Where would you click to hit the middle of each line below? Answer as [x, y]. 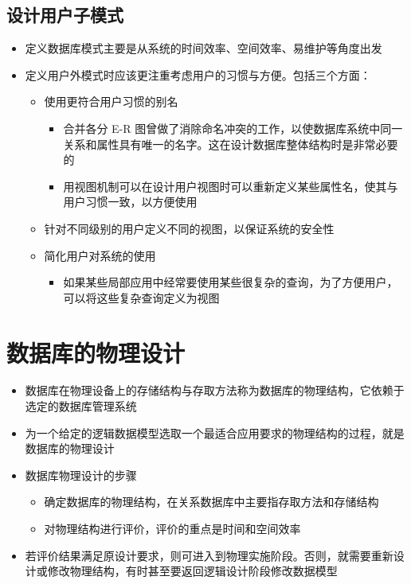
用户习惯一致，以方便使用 [130, 202]
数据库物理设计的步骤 [81, 475]
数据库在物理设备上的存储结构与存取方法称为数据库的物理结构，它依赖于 [215, 390]
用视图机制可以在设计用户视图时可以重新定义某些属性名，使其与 [231, 186]
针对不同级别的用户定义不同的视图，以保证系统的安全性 [189, 228]
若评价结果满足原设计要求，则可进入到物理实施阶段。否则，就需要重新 [209, 555]
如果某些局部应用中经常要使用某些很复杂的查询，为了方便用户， [231, 282]
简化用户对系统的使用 [100, 255]
